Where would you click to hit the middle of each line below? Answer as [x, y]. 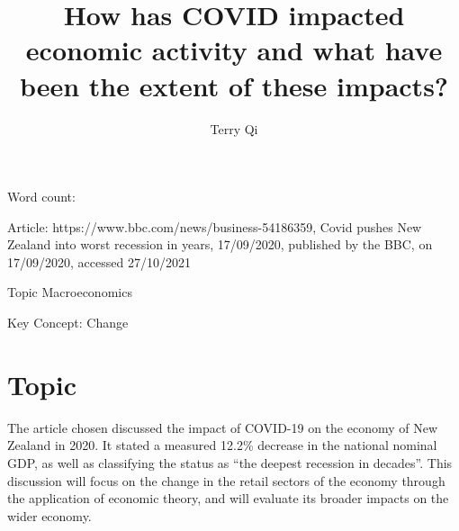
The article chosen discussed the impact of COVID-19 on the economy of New [223, 427]
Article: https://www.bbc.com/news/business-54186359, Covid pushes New [215, 226]
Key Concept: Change [68, 323]
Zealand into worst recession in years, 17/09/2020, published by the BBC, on [220, 244]
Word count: [41, 197]
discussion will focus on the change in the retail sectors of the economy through [226, 480]
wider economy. [49, 515]
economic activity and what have [234, 50]
